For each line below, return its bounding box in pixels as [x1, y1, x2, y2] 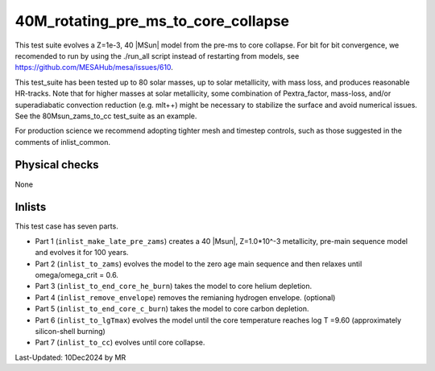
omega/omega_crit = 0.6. [35, 270, 118, 280]
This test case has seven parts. [14, 221, 118, 231]
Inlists [14, 200, 47, 214]
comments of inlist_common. [14, 137, 111, 146]
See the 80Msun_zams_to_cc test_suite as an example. [14, 111, 197, 121]
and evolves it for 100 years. [35, 248, 129, 258]
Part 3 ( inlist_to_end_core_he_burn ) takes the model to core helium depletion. [35, 282, 313, 291]
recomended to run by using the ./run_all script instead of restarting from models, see [14, 51, 300, 60]
